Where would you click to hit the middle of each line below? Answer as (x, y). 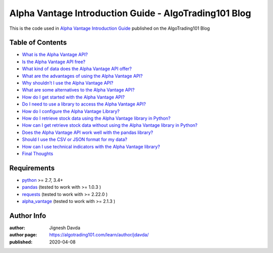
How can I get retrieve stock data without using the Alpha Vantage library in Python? (110, 125)
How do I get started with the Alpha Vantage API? (73, 97)
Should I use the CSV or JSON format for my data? (75, 139)
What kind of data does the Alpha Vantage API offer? (77, 69)
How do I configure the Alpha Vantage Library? (71, 111)
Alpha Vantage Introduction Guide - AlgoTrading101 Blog (130, 13)
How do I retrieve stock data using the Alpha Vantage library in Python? (96, 118)
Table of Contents (38, 43)
